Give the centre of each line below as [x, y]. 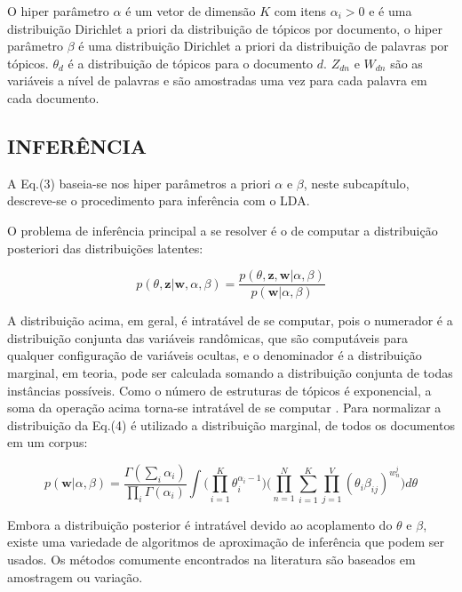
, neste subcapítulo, [356, 183]
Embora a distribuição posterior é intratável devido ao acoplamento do [200, 524]
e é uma [390, 11]
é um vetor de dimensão [191, 11]
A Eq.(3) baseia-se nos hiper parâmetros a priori [139, 183]
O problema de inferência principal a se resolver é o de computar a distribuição [223, 230]
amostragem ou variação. [75, 576]
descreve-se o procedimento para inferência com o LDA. [159, 200]
